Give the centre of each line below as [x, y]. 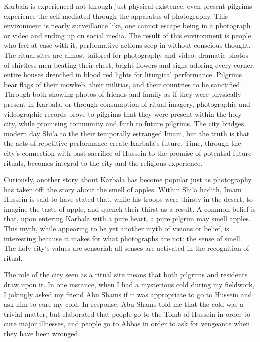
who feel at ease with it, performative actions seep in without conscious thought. [127, 45]
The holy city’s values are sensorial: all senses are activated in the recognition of [127, 248]
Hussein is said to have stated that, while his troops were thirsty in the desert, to [128, 199]
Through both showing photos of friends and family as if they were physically [123, 94]
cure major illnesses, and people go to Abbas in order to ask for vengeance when [127, 324]
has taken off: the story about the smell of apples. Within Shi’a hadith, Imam [123, 189]
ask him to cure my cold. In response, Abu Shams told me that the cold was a [124, 304]
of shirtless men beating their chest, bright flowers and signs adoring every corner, [130, 65]
